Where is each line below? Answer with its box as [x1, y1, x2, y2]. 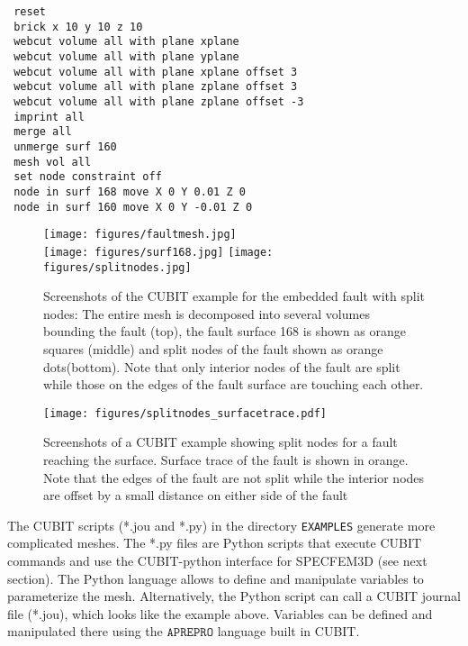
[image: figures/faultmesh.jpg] [43, 228, 237, 241]
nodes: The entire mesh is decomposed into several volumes [43, 304, 370, 323]
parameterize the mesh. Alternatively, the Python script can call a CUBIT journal [7, 587, 461, 605]
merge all [13, 125, 72, 139]
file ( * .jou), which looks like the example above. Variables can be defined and [7, 604, 433, 623]
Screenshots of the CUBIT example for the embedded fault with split [43, 287, 425, 305]
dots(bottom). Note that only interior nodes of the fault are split [43, 357, 400, 376]
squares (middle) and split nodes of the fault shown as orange [43, 339, 383, 358]
